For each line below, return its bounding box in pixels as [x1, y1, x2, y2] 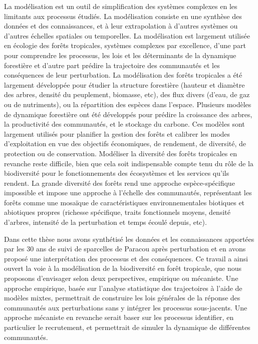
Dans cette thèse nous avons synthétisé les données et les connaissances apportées [4, 233, 254, 244]
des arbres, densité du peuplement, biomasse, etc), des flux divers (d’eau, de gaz [4, 89, 250, 100]
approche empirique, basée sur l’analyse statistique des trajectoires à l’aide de [4, 282, 242, 293]
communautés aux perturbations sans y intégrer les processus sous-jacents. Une [4, 302, 247, 312]
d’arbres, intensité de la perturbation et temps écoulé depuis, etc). [4, 217, 207, 227]
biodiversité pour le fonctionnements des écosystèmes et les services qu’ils [4, 168, 229, 178]
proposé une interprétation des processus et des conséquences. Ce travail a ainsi [4, 253, 248, 263]
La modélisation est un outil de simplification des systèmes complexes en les [4, 1, 237, 11]
